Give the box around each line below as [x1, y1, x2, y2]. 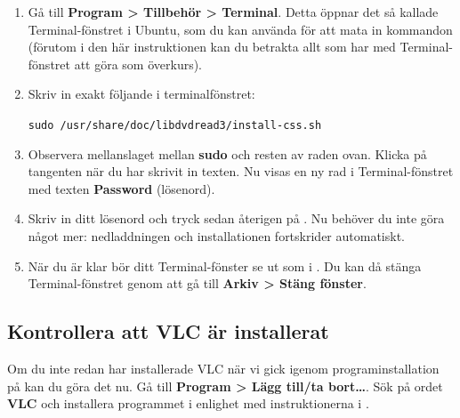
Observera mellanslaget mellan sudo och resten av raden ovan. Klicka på [28, 144, 427, 163]
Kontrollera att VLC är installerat [7, 318, 329, 345]
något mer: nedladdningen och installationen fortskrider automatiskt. [28, 227, 405, 245]
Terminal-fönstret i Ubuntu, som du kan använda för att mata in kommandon [28, 20, 453, 38]
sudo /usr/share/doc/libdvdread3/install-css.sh [28, 118, 322, 132]
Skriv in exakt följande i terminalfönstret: [28, 84, 255, 103]
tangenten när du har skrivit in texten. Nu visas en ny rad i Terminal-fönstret [28, 162, 454, 181]
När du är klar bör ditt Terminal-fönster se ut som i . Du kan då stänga [28, 256, 422, 275]
